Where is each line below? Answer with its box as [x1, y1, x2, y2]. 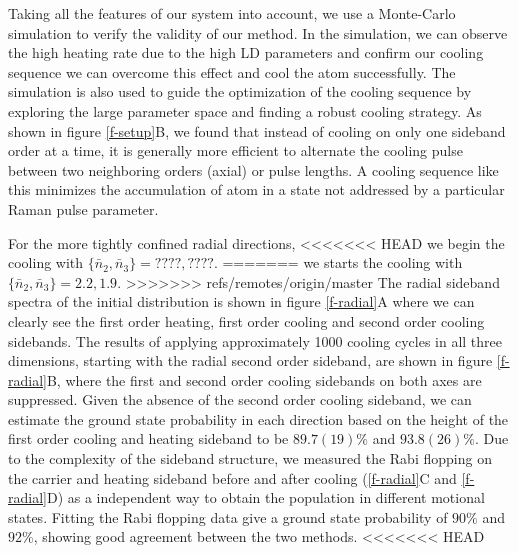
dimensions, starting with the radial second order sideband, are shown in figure [8, 350, 493, 371]
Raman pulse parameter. [8, 198, 159, 219]
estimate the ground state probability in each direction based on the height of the [8, 408, 509, 429]
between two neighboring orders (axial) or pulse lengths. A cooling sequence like [8, 159, 499, 180]
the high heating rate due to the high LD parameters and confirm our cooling [8, 42, 484, 63]
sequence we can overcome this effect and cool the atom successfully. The [8, 61, 456, 82]
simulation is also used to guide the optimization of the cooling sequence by [8, 81, 472, 102]
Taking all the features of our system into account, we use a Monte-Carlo [8, 3, 456, 23]
